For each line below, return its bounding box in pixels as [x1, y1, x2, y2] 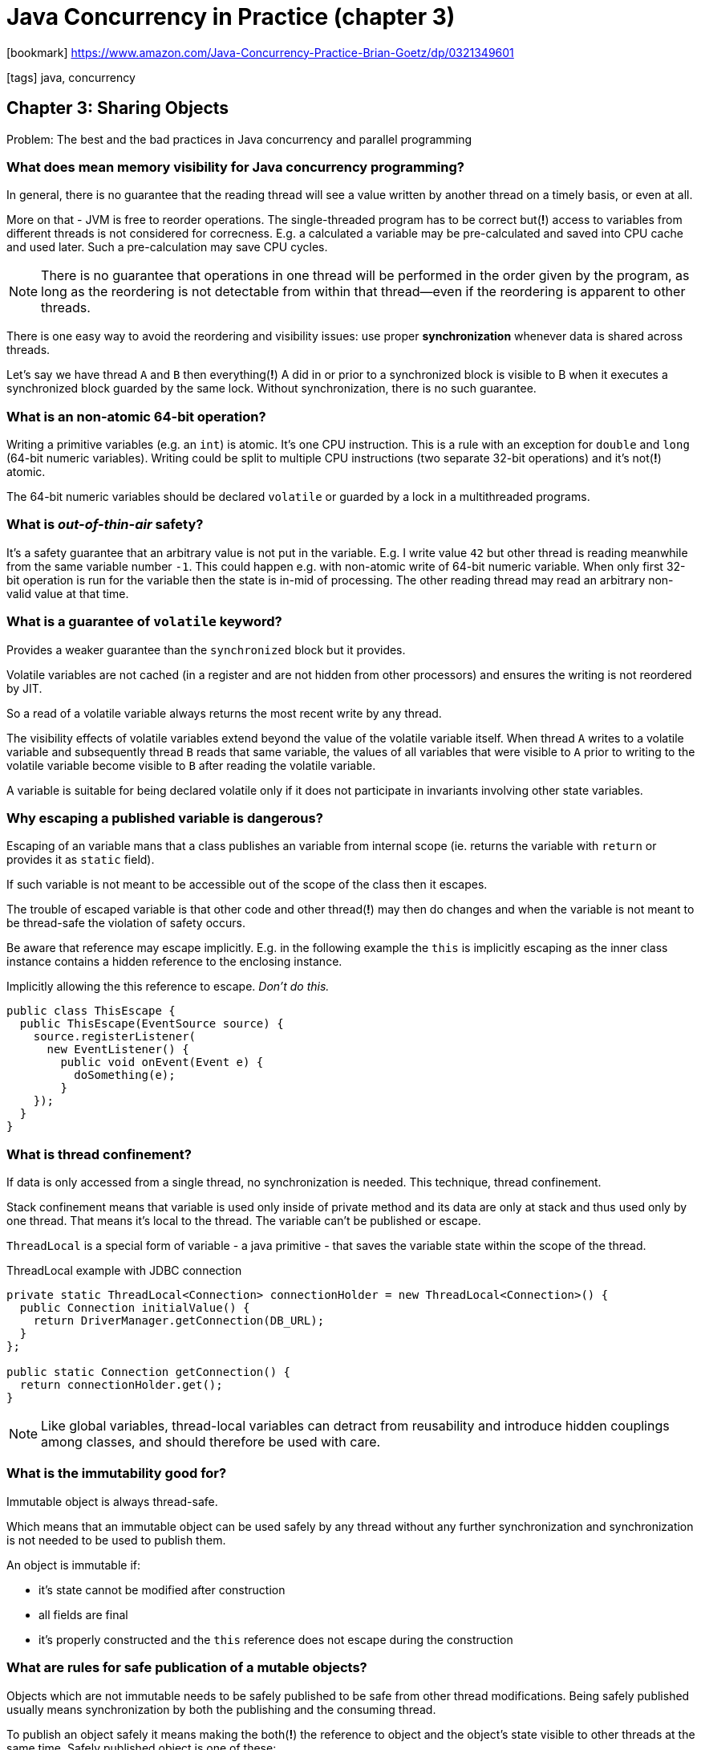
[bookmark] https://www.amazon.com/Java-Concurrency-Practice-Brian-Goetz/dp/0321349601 [6, 45, 514, 59]
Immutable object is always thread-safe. [6, 1494, 218, 1508]
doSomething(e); [74, 1068, 176, 1082]
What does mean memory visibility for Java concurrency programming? [6, 158, 464, 175]
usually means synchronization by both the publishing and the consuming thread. [6, 1702, 436, 1716]
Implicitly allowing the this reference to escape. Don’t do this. [6, 979, 330, 994]
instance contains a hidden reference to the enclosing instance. [6, 954, 342, 969]
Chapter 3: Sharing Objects [6, 98, 229, 119]
